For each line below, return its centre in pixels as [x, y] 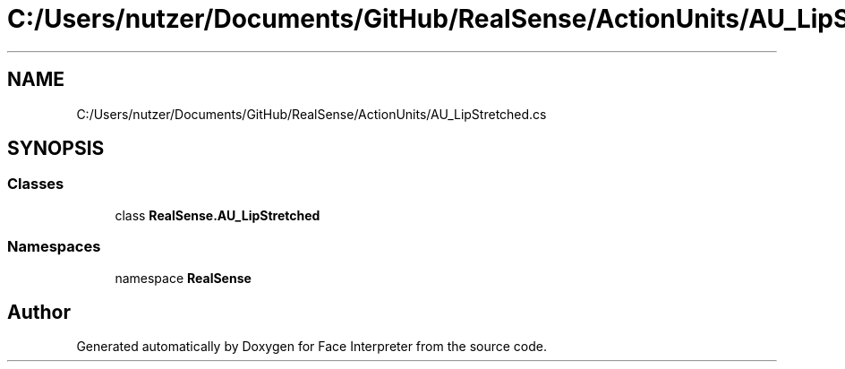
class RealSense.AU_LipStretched [218, 215]
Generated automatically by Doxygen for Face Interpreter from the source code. [312, 347]
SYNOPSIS [56, 149]
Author [39, 312]
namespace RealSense [183, 278]
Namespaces [54, 247]
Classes [36, 184]
